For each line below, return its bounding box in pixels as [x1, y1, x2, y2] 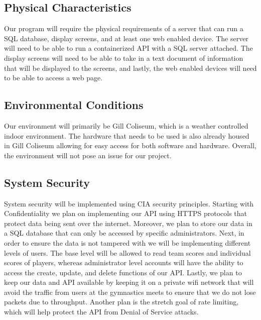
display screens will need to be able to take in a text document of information [4, 52, 243, 63]
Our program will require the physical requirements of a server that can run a [4, 23, 243, 34]
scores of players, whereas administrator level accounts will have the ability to [4, 257, 243, 268]
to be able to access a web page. [4, 72, 103, 83]
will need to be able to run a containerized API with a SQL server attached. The [4, 43, 253, 53]
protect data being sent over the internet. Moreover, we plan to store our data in [4, 218, 252, 228]
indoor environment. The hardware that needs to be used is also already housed [4, 130, 249, 141]
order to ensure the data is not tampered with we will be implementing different [4, 237, 251, 248]
